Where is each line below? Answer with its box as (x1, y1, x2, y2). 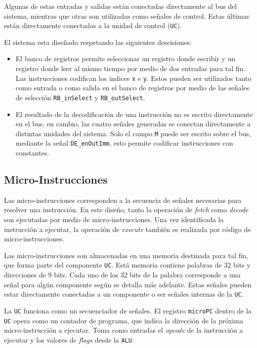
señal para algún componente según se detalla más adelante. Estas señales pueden (4, 279, 252, 289)
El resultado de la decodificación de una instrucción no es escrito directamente (15, 109, 253, 119)
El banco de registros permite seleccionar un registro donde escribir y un (15, 53, 236, 64)
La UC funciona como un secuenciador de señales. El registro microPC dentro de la (4, 305, 252, 315)
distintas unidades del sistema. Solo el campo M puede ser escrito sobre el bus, (15, 128, 251, 138)
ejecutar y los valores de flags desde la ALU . (4, 334, 134, 345)
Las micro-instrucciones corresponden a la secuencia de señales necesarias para (4, 194, 242, 205)
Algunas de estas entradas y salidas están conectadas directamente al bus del (4, 1, 237, 11)
